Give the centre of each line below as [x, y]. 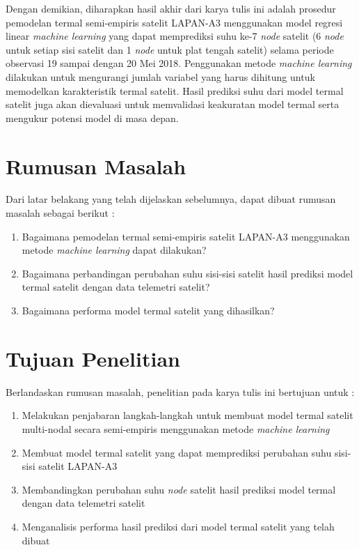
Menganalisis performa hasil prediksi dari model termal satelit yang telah [178, 526]
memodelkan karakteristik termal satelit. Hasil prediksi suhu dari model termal [175, 90]
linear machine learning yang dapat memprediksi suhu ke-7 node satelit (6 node [175, 36]
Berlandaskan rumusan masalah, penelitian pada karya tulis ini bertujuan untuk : [180, 391]
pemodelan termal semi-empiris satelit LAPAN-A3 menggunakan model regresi [174, 22]
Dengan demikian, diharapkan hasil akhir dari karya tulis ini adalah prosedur [171, 8]
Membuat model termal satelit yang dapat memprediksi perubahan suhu [177, 452]
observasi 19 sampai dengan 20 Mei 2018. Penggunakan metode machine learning [179, 63]
